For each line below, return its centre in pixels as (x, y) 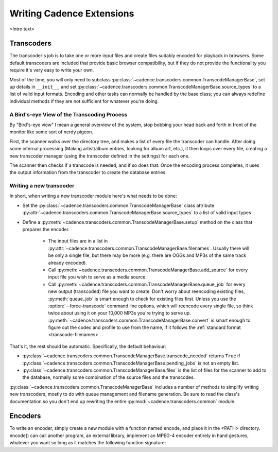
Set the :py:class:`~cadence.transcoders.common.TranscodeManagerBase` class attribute (118, 205)
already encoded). (68, 263)
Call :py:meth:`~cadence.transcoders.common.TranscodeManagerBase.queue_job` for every (147, 284)
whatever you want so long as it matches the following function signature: (88, 443)
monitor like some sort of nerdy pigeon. (51, 132)
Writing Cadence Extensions (72, 13)
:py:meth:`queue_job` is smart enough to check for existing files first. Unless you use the (142, 299)
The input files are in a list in (78, 241)
